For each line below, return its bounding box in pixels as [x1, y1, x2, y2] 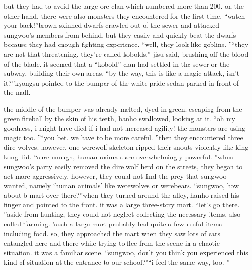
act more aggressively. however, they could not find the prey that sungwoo [4, 171, 227, 181]
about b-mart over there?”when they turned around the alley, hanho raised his [4, 190, 239, 200]
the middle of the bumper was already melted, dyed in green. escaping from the [4, 103, 242, 113]
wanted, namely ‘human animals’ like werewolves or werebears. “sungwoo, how [4, 180, 239, 190]
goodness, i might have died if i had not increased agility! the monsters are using [4, 123, 246, 133]
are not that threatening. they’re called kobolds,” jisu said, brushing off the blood [4, 48, 249, 59]
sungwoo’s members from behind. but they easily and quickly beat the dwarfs [4, 29, 236, 40]
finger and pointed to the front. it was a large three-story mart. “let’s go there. [4, 199, 240, 209]
